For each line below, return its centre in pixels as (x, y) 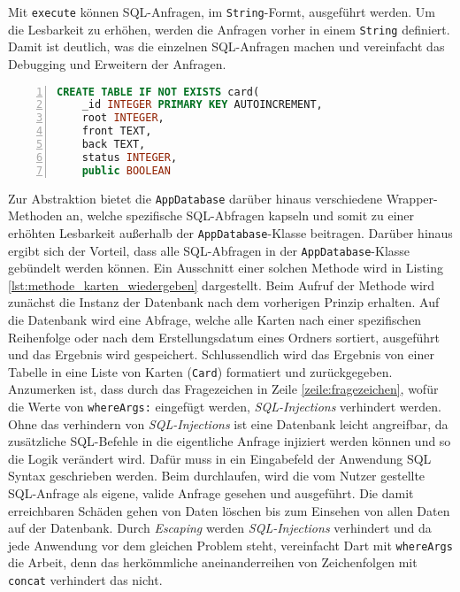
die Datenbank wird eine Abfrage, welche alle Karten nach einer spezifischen (215, 319)
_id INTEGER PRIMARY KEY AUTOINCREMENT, (202, 105)
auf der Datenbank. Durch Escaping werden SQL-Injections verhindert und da (220, 528)
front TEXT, (117, 131)
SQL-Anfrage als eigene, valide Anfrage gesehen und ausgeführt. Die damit (211, 493)
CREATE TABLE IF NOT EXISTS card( (158, 92)
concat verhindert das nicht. (85, 580)
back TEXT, (114, 144)
